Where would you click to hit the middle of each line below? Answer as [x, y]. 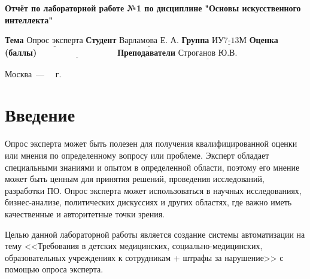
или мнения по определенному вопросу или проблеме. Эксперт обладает [137, 155]
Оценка [264, 40]
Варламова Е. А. [149, 41]
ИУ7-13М [229, 41]
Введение [40, 115]
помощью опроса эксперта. [54, 269]
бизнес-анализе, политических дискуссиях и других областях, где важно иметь [148, 202]
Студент [101, 40]
